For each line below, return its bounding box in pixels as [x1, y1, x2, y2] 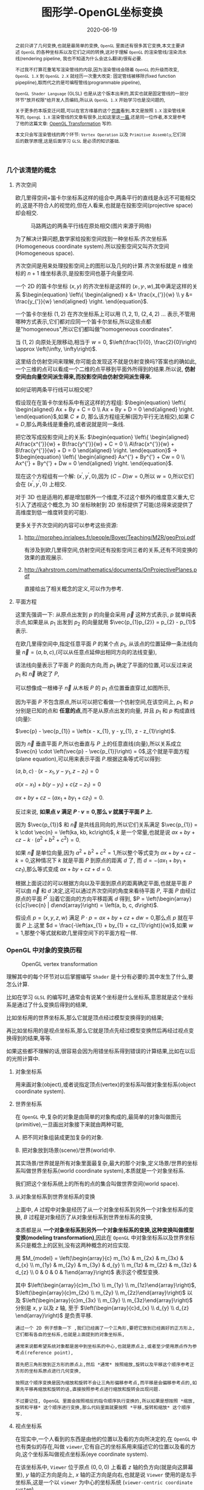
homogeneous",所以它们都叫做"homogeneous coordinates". [23, 326, 173, 333]
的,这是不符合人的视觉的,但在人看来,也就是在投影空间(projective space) [15, 201, 193, 209]
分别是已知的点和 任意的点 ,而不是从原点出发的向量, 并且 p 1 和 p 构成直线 [15, 706, 195, 716]
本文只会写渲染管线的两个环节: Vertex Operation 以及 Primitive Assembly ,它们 [15, 131, 182, 138]
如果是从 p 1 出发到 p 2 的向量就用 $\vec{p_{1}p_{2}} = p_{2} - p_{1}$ [27, 618, 196, 627]
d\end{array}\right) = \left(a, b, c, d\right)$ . [50, 902, 159, 909]
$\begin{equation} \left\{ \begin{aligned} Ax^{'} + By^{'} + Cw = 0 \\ [15, 454, 185, 461]
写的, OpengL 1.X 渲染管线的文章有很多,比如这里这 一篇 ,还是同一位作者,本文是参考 [15, 114, 186, 120]
